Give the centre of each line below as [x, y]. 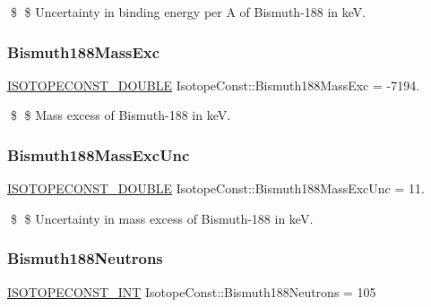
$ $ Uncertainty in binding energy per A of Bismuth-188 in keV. [188, 12]
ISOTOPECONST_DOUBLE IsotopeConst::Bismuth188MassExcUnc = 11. [216, 188]
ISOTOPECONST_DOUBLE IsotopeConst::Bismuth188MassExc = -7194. [214, 85]
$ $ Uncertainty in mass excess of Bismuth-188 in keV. [162, 218]
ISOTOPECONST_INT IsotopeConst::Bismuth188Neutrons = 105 [192, 291]
